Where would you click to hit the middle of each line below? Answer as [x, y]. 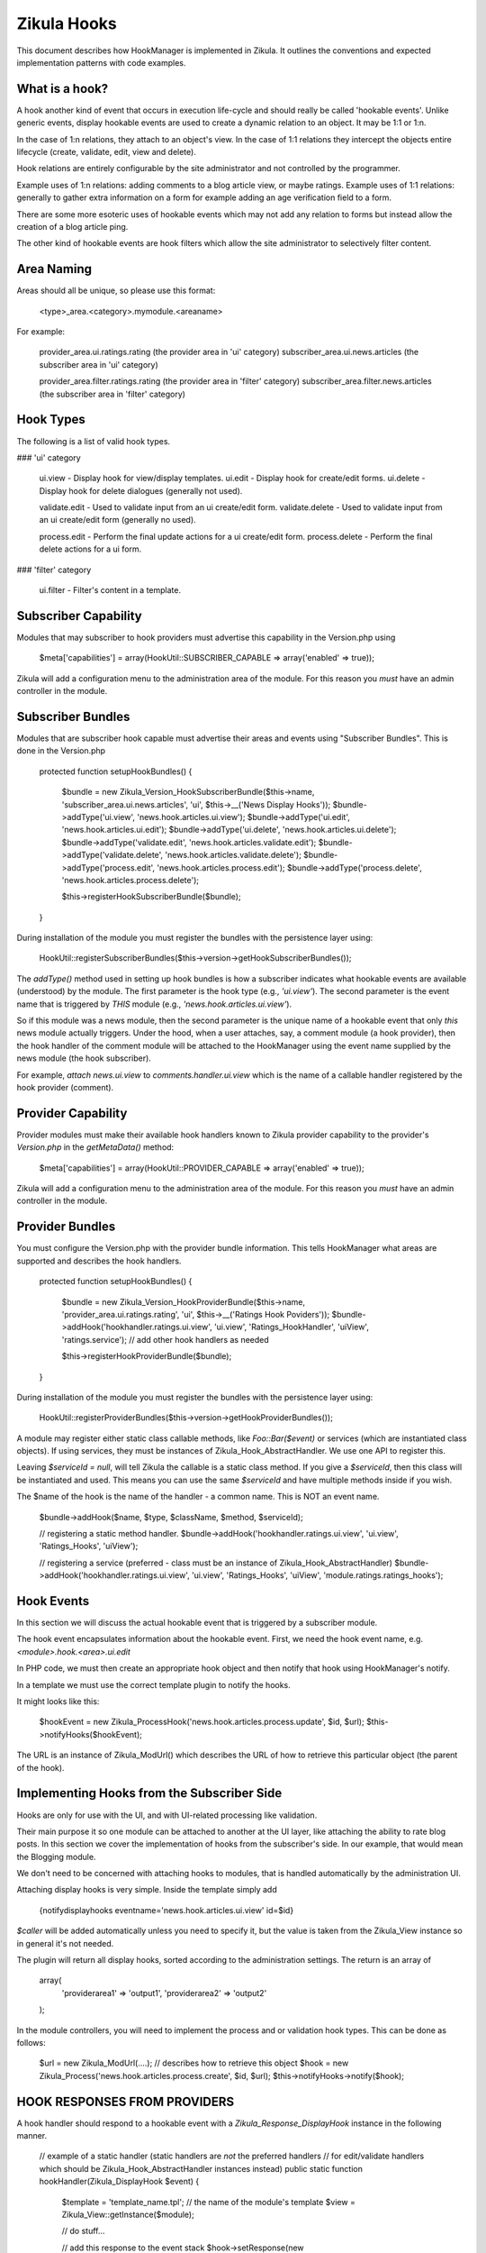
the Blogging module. [56, 1856]
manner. [32, 2136]
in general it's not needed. [65, 1943]
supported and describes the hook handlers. [99, 1261]
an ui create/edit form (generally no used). [118, 520]
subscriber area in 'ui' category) [99, 364]
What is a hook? [63, 89]
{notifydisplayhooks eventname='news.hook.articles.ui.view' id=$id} [166, 1910]
